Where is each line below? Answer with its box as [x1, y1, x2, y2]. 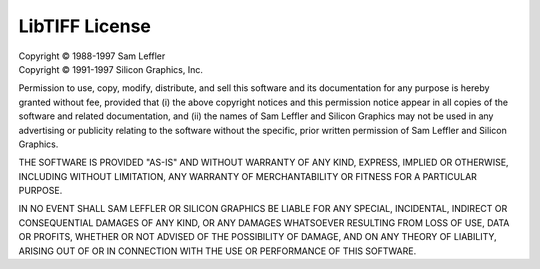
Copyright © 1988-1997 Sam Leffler [18, 50, 166, 62]
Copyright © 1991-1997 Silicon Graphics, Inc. [18, 63, 204, 75]
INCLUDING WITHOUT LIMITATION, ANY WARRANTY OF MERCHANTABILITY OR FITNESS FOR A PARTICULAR [18, 170, 477, 182]
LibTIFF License [18, 15, 152, 37]
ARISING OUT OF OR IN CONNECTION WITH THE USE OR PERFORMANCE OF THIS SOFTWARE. [18, 245, 417, 257]
